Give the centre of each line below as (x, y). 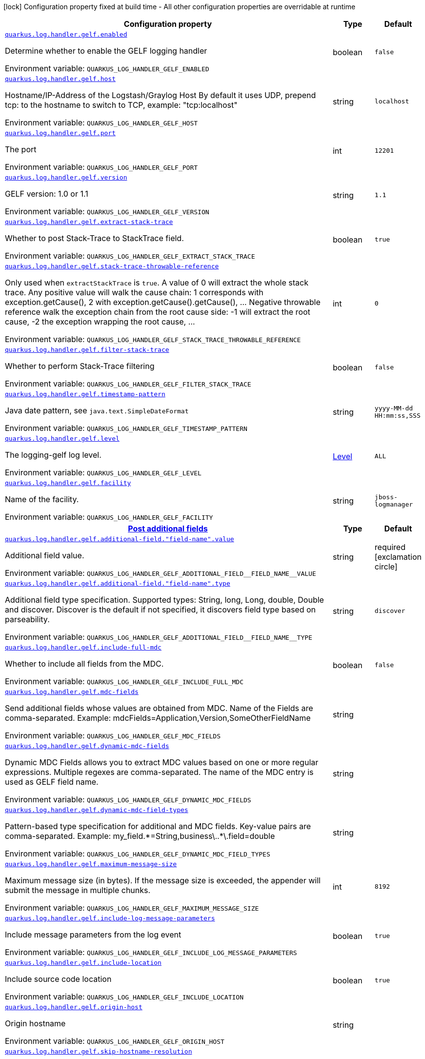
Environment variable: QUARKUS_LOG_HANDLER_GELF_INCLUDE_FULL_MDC (124, 681)
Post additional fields (168, 529)
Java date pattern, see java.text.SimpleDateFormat (97, 410)
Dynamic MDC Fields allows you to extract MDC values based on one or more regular (162, 762)
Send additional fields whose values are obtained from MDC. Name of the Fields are (159, 708)
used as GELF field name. (52, 782)
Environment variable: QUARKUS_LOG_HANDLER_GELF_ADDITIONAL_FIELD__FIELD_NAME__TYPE (159, 637)
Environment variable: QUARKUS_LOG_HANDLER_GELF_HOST (101, 122)
